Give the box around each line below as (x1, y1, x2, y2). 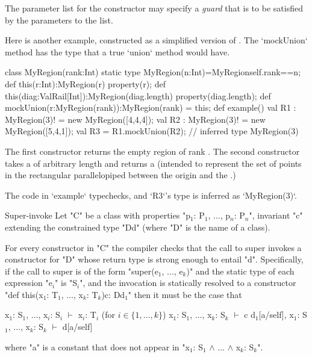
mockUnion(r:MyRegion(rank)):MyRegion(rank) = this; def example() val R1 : (5, 101, 296, 114)
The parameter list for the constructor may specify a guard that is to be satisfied (5, 2, 303, 14)
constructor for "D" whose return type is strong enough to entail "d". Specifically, (5, 253, 304, 265)
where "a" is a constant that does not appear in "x (5, 340, 190, 353)
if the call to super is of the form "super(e (5, 264, 158, 277)
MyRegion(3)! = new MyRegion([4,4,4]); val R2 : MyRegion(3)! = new (5, 113, 266, 125)
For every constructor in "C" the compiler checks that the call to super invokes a (5, 241, 302, 253)
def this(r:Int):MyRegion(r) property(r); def (5, 77, 166, 90)
